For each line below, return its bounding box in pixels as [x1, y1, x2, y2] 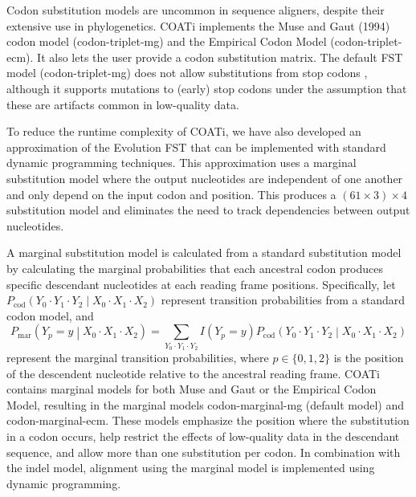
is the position [333, 349, 404, 366]
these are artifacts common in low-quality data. [6, 96, 239, 112]
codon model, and [6, 307, 94, 324]
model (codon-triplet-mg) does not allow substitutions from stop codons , [6, 64, 368, 81]
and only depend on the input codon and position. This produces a [6, 185, 336, 202]
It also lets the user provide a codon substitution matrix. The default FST [37, 48, 403, 65]
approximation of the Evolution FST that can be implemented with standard [6, 138, 386, 155]
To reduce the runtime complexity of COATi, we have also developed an [6, 123, 361, 140]
